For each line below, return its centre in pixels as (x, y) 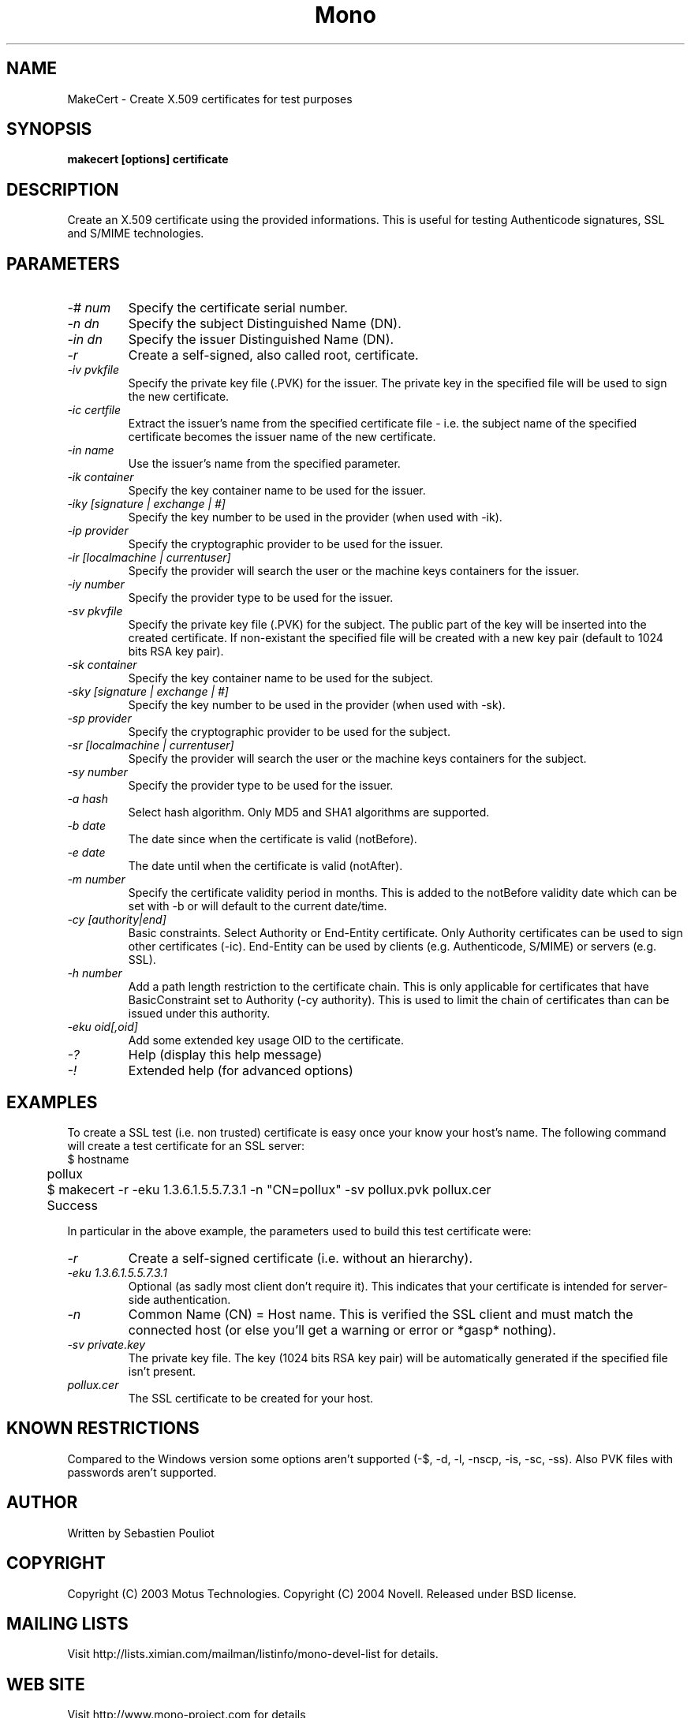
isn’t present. (162, 1371)
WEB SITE (46, 1684)
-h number (95, 973)
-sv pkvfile (95, 611)
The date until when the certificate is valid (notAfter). (265, 866)
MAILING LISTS (67, 1623)
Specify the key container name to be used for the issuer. (277, 491)
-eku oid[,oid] (103, 1027)
